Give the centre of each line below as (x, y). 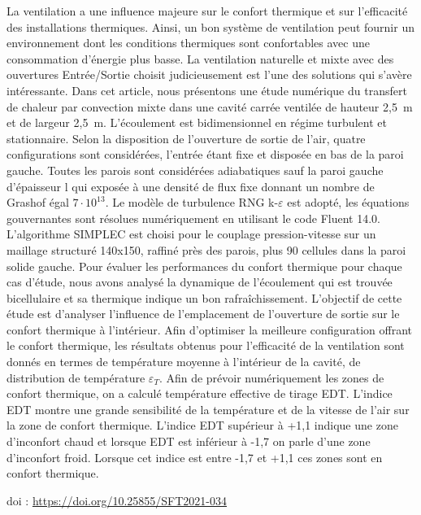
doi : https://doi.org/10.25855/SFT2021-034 (117, 500)
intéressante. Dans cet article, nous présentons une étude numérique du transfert (207, 90)
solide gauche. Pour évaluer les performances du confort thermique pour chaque (204, 266)
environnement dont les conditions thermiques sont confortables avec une (188, 43)
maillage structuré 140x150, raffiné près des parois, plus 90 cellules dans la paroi (206, 249)
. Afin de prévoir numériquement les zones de (271, 377)
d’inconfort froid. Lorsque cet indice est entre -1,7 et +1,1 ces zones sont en (195, 457)
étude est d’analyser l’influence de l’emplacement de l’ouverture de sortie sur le (203, 314)
